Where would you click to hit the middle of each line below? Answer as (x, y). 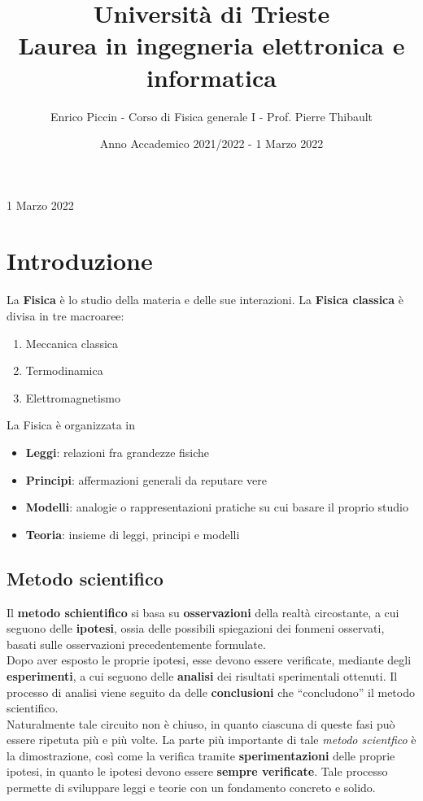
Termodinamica (64, 370)
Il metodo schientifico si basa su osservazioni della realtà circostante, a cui (203, 612)
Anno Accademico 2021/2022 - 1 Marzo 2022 (211, 144)
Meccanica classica (72, 343)
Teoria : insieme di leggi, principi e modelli (133, 534)
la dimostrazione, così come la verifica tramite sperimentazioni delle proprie (201, 755)
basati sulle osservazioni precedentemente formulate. (136, 644)
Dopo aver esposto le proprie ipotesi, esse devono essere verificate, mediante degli (209, 660)
